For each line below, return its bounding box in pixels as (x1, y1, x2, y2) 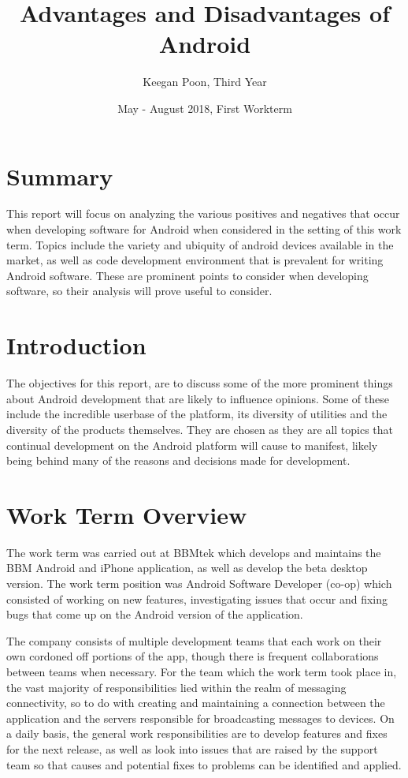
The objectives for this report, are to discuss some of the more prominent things (6, 375, 393, 391)
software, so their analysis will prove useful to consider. (6, 282, 273, 299)
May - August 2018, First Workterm (117, 99, 292, 116)
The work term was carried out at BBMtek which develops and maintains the (6, 544, 381, 560)
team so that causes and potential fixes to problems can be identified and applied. (6, 756, 402, 772)
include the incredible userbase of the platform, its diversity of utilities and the (6, 406, 388, 422)
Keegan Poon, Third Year (143, 73, 267, 90)
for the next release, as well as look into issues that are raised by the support (6, 740, 378, 757)
